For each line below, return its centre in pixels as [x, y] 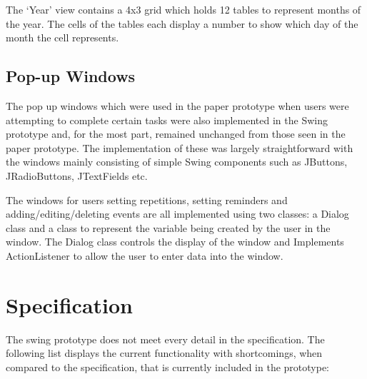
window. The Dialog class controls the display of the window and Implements [175, 242]
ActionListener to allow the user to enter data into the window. [145, 255]
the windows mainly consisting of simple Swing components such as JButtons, [177, 162]
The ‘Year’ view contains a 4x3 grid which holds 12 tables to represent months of [183, 9]
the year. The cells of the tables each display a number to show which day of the [182, 23]
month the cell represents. [62, 37]
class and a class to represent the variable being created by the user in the [168, 227]
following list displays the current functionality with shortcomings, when [164, 353]
